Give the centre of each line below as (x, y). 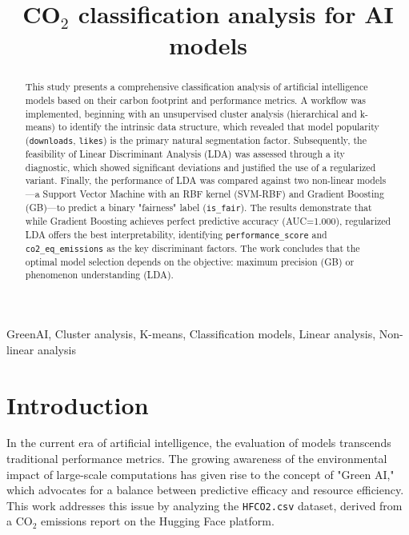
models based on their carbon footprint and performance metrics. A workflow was (196, 100)
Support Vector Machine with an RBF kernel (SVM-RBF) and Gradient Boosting (213, 194)
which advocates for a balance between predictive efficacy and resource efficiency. (205, 490)
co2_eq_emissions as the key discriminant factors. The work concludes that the (192, 248)
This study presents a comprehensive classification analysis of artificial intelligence (196, 87)
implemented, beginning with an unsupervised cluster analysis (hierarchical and (191, 113)
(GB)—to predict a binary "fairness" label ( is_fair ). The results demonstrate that (198, 207)
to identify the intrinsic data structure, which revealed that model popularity (219, 127)
